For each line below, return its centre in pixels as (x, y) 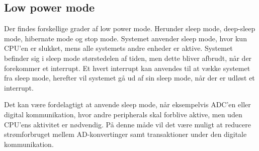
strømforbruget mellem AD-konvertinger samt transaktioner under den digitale (125, 134)
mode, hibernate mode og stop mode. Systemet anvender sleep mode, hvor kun (125, 38)
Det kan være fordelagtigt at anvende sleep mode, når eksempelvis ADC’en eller (127, 104)
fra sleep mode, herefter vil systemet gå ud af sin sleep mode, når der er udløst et (129, 78)
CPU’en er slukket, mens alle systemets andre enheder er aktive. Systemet (118, 48)
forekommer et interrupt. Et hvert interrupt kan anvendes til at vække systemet (127, 68)
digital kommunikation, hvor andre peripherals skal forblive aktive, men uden (123, 114)
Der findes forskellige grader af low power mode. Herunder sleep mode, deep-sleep (130, 28)
